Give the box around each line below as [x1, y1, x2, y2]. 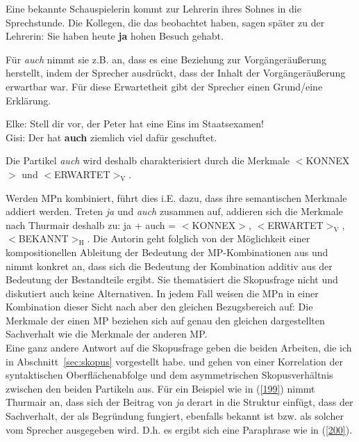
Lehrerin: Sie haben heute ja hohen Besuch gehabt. [6, 29, 224, 43]
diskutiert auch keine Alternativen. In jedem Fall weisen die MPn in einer [6, 285, 319, 300]
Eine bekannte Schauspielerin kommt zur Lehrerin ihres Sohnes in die [6, 1, 301, 15]
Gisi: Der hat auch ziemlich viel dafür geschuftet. [6, 129, 217, 144]
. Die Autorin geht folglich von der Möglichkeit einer [87, 231, 310, 246]
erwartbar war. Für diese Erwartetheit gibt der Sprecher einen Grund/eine [6, 79, 323, 93]
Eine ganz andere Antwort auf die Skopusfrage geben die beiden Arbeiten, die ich [6, 340, 352, 355]
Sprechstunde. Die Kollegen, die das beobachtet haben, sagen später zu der [6, 15, 325, 29]
